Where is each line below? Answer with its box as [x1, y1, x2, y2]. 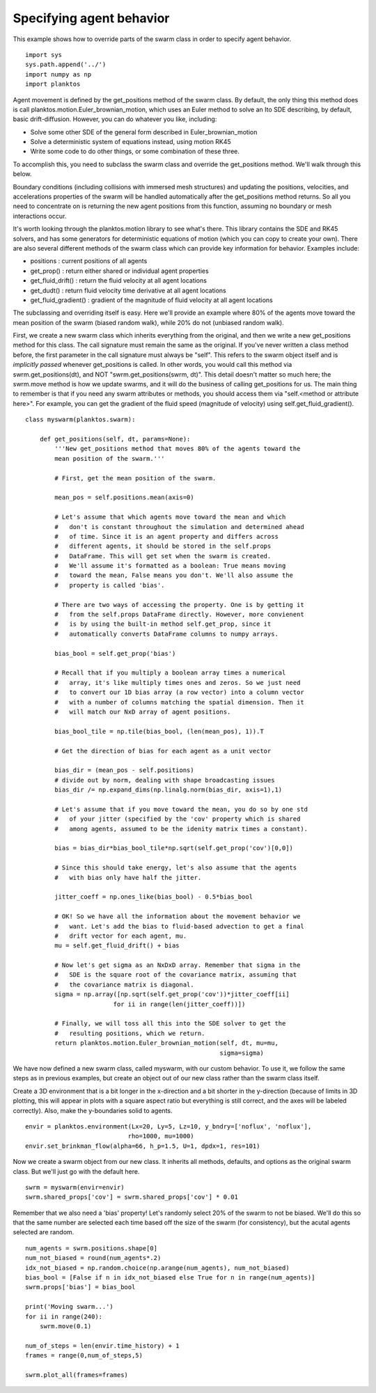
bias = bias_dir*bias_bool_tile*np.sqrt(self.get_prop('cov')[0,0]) [54, 844, 294, 852]
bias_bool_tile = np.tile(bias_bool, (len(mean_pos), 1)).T [54, 727, 264, 735]
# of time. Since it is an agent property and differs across [54, 533, 279, 540]
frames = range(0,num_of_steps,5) [25, 1351, 143, 1360]
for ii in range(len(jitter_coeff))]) [113, 1000, 246, 1008]
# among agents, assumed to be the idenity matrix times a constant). [54, 825, 308, 833]
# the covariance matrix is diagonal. [54, 980, 194, 989]
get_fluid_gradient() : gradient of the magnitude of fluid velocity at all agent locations [30, 296, 273, 304]
